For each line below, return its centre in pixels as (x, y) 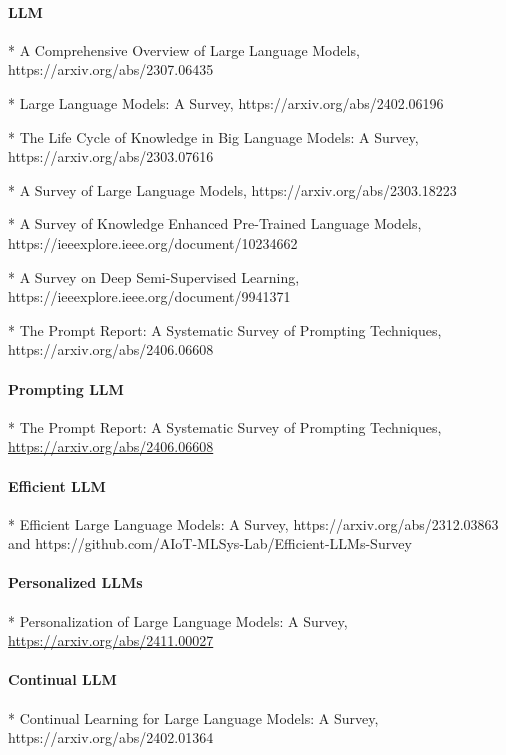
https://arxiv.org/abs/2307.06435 (111, 69)
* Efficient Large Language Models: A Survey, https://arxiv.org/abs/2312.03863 (253, 523)
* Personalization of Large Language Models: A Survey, (178, 620)
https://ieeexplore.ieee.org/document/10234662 (153, 242)
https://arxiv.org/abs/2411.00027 (111, 640)
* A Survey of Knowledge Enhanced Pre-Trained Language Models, (215, 223)
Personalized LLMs (75, 582)
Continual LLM (62, 679)
